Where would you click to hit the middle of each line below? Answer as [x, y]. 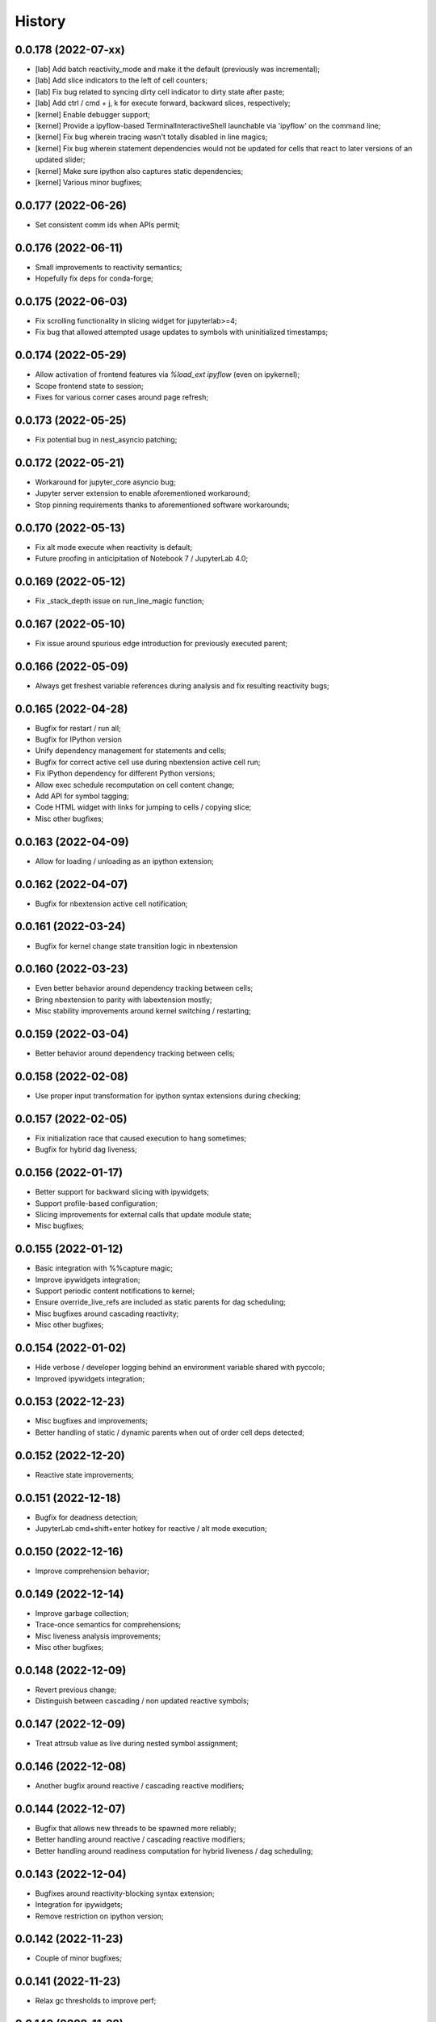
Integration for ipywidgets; [79, 1905]
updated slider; [60, 160]
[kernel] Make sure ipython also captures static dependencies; [139, 171]
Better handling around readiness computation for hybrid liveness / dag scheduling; [174, 1851]
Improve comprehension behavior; [92, 1571]
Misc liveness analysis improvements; [98, 1636]
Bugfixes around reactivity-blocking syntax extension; [125, 1893]
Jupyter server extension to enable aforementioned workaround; [143, 493]
